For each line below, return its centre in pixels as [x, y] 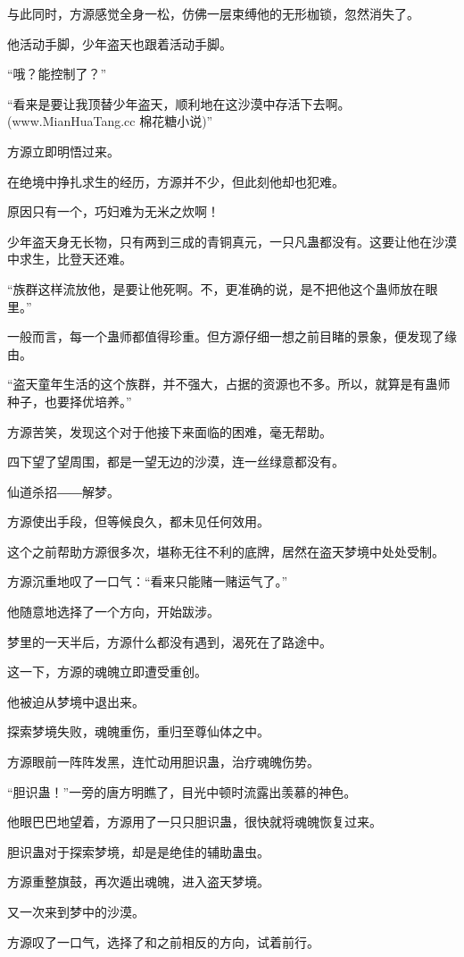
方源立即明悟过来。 [63, 151]
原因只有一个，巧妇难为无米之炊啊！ [113, 211]
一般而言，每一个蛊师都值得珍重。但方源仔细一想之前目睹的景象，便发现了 [226, 336]
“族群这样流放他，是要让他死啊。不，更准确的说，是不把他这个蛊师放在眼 [223, 288]
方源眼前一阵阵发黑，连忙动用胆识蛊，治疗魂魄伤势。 [163, 762]
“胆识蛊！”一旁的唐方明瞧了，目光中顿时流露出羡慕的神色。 [182, 791]
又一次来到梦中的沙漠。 [76, 911]
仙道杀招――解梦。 [63, 491]
